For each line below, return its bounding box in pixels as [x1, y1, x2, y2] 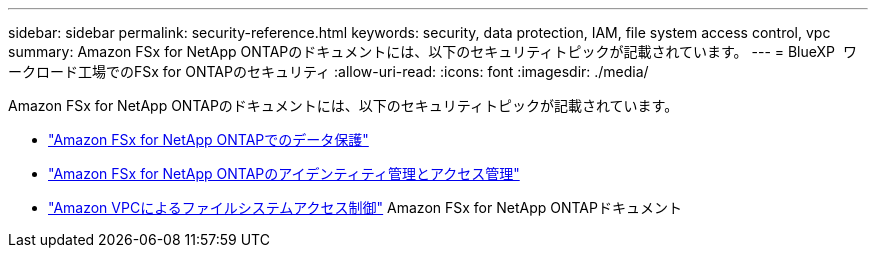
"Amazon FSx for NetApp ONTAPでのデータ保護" [48, 131, 369, 148]
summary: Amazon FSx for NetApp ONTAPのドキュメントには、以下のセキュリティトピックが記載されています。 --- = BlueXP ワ [8, 43, 857, 60]
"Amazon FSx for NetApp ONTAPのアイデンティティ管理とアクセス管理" [48, 165, 520, 182]
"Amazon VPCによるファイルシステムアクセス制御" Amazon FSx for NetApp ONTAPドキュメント [48, 199, 682, 216]
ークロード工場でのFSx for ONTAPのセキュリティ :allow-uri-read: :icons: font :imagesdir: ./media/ [8, 63, 649, 80]
